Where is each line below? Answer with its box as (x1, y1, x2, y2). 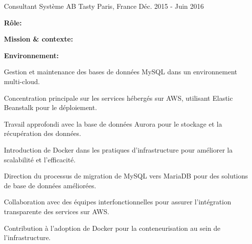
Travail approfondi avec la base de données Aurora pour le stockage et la (4, 118, 222, 129)
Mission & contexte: (4, 34, 73, 44)
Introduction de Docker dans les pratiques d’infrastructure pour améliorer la (4, 144, 233, 155)
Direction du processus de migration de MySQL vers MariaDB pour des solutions (4, 171, 248, 181)
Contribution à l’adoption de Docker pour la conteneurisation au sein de (4, 222, 221, 233)
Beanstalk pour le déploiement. (4, 102, 97, 112)
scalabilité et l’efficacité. (4, 154, 76, 164)
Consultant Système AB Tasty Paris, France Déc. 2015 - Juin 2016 (4, 1, 204, 11)
